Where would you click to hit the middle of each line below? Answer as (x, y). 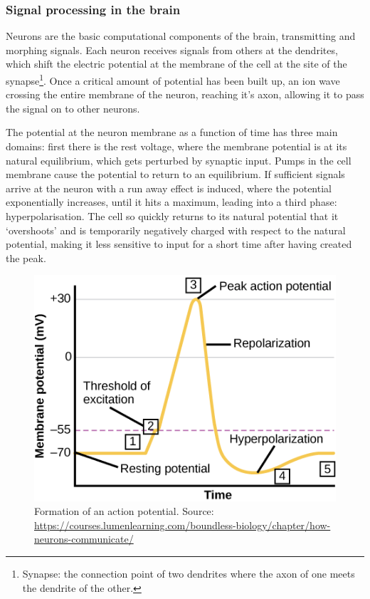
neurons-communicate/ (84, 539)
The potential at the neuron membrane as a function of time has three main (172, 132)
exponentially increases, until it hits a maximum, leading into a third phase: (171, 202)
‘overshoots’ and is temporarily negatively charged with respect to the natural (176, 230)
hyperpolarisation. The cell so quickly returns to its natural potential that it (172, 216)
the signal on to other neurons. (73, 108)
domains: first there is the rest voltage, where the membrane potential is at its (176, 146)
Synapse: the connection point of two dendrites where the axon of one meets (189, 574)
